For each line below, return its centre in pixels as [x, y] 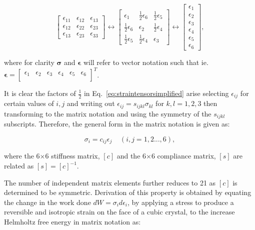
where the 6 [22, 156]
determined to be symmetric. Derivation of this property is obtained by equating [128, 192]
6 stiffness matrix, [72, 156]
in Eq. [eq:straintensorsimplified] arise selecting [156, 93]
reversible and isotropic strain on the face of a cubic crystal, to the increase [119, 212]
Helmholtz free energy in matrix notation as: [72, 221]
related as [19, 165]
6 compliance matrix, [183, 156]
